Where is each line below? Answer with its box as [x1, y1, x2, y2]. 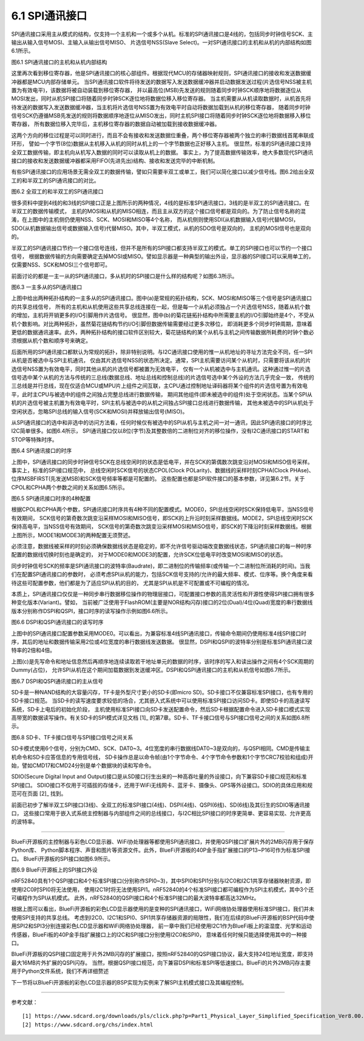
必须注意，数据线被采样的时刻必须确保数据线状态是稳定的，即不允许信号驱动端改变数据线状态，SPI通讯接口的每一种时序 [11, 543, 312, 550]
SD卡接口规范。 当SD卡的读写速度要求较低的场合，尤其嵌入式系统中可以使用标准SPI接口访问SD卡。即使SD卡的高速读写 [11, 697, 311, 704]
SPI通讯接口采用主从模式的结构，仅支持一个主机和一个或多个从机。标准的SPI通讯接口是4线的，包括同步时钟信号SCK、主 [11, 30, 314, 38]
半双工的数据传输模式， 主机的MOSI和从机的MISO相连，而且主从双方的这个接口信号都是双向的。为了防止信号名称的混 [11, 207, 306, 215]
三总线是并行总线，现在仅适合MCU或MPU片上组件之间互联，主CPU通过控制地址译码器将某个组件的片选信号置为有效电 [11, 382, 308, 390]
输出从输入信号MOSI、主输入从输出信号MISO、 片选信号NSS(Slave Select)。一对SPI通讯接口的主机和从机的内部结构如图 [11, 38, 312, 46]
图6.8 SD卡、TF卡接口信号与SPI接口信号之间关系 [11, 733, 133, 741]
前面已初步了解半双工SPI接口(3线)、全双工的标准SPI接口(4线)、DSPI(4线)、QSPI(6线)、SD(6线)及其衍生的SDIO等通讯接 [11, 801, 311, 809]
